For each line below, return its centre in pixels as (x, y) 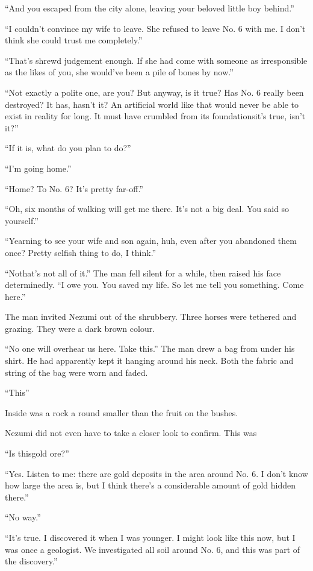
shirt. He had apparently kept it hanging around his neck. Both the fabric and (149, 360)
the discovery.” (31, 561)
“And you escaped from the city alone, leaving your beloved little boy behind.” (150, 8)
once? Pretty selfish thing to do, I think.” (81, 252)
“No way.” (23, 517)
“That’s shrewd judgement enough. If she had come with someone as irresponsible (156, 60)
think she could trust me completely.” (74, 40)
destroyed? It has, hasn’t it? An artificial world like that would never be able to (152, 104)
